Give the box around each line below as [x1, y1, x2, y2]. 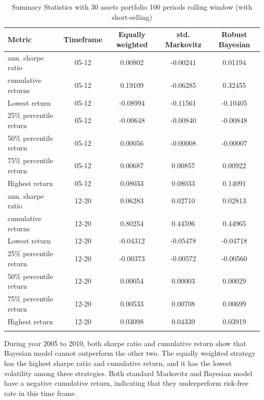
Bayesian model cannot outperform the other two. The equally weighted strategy [4, 348, 256, 358]
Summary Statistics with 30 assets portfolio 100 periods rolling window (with [12, 2, 252, 12]
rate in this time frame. [4, 387, 77, 398]
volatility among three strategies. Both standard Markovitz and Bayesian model [4, 367, 252, 378]
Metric [8, 34, 32, 44]
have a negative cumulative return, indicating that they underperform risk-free [4, 378, 249, 388]
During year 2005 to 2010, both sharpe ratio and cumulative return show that [4, 337, 247, 348]
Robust [221, 29, 247, 40]
